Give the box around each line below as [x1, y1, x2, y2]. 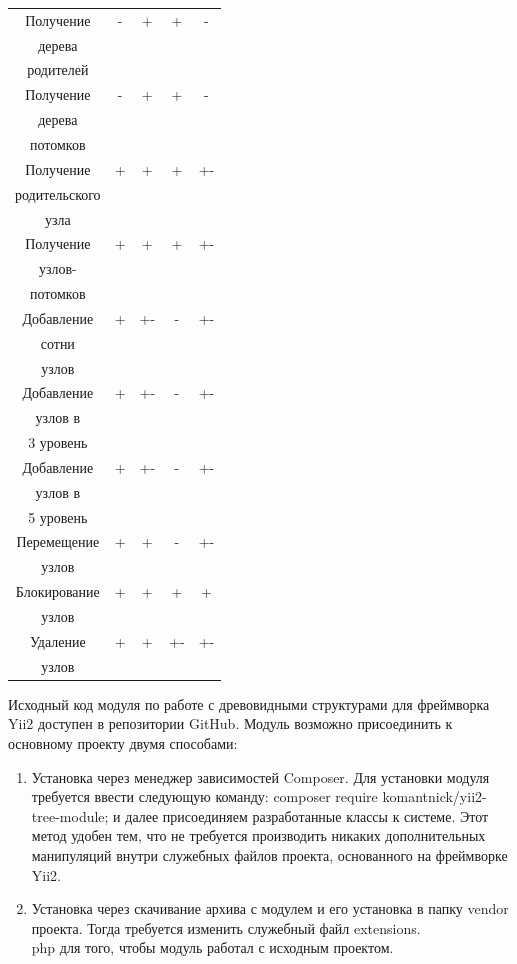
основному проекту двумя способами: [8, 732, 238, 753]
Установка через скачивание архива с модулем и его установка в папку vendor [31, 898, 509, 919]
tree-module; [31, 805, 109, 826]
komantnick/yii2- [382, 786, 487, 807]
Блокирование [15, 581, 100, 602]
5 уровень [28, 506, 88, 527]
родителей [27, 59, 89, 80]
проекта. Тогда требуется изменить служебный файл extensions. [31, 917, 421, 938]
